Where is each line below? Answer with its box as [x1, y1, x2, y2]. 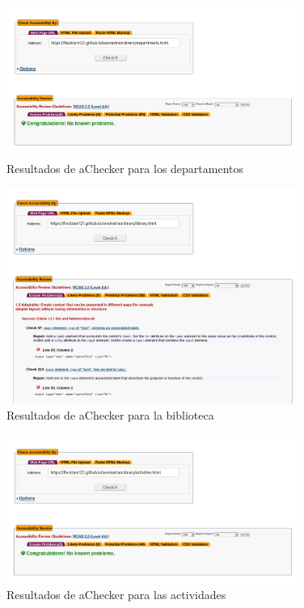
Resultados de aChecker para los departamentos [6, 159, 244, 176]
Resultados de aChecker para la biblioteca [6, 406, 214, 423]
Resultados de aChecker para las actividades [6, 586, 226, 603]
